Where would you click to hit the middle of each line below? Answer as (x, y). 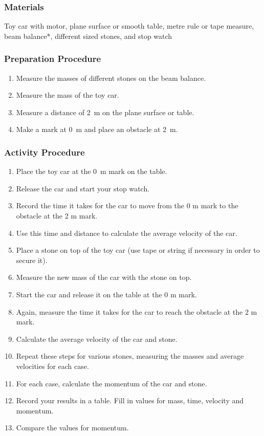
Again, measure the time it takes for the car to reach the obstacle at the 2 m (137, 311)
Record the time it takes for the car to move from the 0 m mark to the (127, 205)
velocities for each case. (52, 366)
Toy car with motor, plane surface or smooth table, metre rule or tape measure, (129, 26)
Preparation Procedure (53, 59)
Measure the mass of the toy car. (68, 95)
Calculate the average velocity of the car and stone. (97, 339)
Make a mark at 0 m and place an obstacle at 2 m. (97, 129)
